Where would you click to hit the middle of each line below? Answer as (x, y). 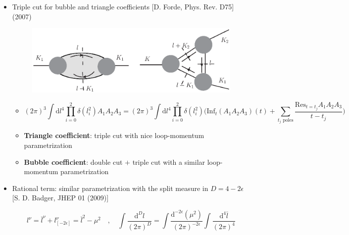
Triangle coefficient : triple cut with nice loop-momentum (114, 135)
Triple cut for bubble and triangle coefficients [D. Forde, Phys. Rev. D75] (123, 6)
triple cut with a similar (169, 162)
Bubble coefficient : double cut (73, 162)
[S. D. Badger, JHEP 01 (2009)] (60, 198)
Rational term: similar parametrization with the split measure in (110, 188)
